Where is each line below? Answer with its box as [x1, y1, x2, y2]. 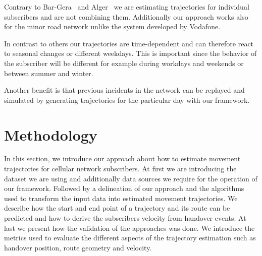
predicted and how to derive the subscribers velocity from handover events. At [4, 213, 246, 223]
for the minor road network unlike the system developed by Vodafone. [4, 21, 221, 32]
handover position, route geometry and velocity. [4, 242, 152, 252]
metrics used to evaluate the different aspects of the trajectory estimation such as [4, 232, 256, 243]
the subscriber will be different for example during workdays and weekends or [4, 57, 244, 68]
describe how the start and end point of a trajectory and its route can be [4, 203, 230, 213]
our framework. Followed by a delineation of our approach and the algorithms [4, 183, 244, 194]
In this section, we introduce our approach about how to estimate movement [4, 153, 241, 164]
